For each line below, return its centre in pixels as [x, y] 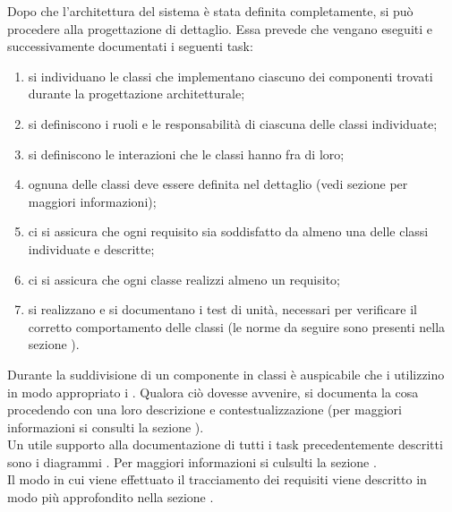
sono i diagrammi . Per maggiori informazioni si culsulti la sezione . [192, 461]
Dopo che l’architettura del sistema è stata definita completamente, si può [210, 11]
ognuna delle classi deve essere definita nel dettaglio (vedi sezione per [218, 184]
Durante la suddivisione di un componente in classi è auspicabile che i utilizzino [226, 374]
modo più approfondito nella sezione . [111, 497]
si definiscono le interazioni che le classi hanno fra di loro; [186, 154]
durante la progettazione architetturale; [136, 94]
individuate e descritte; [91, 248]
